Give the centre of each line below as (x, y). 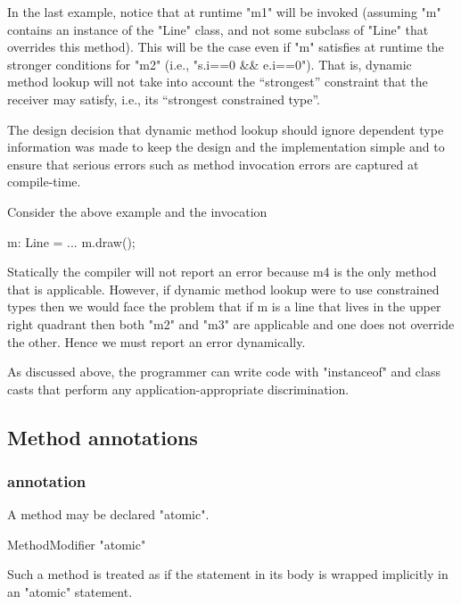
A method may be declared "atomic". (108, 514)
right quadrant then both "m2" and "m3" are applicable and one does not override (231, 323)
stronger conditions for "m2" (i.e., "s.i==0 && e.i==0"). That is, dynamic (210, 64)
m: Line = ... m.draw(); (71, 241)
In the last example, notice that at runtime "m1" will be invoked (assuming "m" (224, 12)
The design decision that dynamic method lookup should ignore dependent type (226, 129)
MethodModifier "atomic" (77, 544)
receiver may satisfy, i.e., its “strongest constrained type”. (164, 99)
